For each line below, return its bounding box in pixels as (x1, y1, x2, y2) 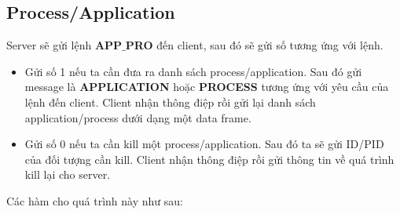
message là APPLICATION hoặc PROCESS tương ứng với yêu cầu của (24, 78, 389, 95)
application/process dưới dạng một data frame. (24, 109, 251, 125)
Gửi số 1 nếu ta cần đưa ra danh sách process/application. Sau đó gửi (24, 63, 362, 79)
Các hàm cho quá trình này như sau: (6, 192, 183, 209)
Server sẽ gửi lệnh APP (6, 37, 123, 53)
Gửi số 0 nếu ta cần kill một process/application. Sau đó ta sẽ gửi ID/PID (24, 136, 384, 152)
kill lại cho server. (24, 166, 111, 183)
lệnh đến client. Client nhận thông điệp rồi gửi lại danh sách (24, 93, 316, 110)
